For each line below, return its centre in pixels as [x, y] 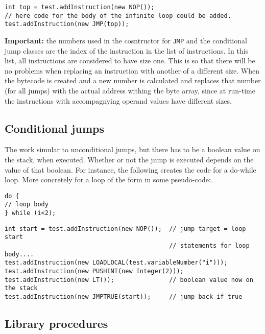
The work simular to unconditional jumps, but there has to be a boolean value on [132, 149]
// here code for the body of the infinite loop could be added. [118, 16]
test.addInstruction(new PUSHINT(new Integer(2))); [94, 271]
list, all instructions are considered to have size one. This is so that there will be [130, 61]
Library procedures [56, 324]
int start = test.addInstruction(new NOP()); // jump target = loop [125, 229]
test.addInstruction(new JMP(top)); [67, 24]
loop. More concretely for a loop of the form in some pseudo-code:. [109, 180]
